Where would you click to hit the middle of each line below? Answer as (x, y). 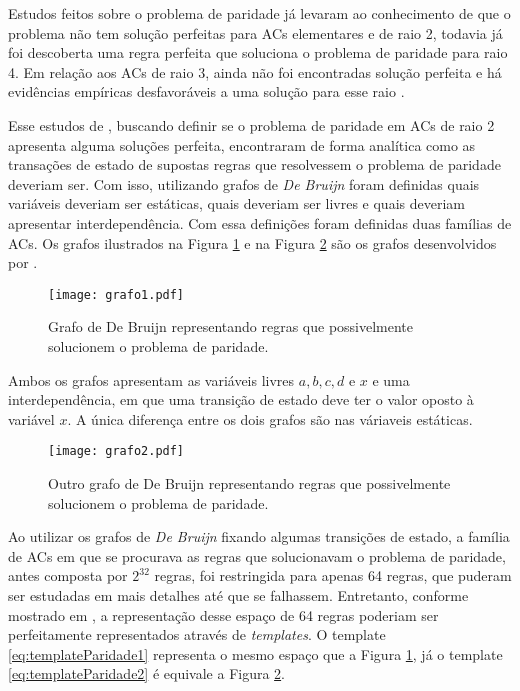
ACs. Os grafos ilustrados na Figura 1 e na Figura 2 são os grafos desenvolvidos (252, 242)
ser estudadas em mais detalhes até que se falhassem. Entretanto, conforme (238, 594)
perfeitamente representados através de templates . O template (197, 634)
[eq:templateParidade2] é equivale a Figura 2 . (147, 673)
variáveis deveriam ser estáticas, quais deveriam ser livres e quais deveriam (236, 203)
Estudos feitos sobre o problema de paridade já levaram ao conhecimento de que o (259, 13)
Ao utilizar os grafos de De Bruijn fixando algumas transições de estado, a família (259, 536)
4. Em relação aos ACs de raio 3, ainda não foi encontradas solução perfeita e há (255, 71)
